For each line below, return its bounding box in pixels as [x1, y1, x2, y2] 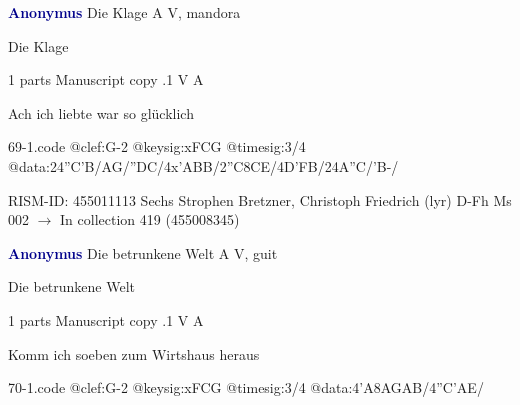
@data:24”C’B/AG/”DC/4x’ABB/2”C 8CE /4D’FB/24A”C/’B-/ [8, 155, 399, 176]
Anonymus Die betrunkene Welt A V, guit [8, 242, 278, 263]
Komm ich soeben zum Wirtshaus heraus [8, 343, 260, 364]
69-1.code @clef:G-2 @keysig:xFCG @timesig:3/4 [8, 136, 306, 157]
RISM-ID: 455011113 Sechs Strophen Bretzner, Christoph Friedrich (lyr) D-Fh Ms [8, 189, 512, 210]
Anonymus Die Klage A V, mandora [8, 2, 241, 22]
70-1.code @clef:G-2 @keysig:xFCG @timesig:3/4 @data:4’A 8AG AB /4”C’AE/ [8, 377, 484, 398]
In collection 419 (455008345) [60, 209, 240, 230]
